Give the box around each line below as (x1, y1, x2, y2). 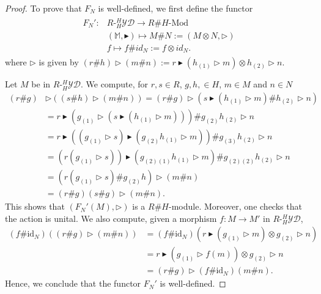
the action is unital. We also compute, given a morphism (5, 211, 217, 224)
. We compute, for (80, 78, 149, 90)
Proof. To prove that (5, 2, 82, 14)
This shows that (5, 200, 65, 213)
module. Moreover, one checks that (171, 200, 302, 213)
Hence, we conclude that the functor (5, 277, 141, 290)
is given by (39, 56, 79, 68)
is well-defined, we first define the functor (98, 2, 253, 14)
